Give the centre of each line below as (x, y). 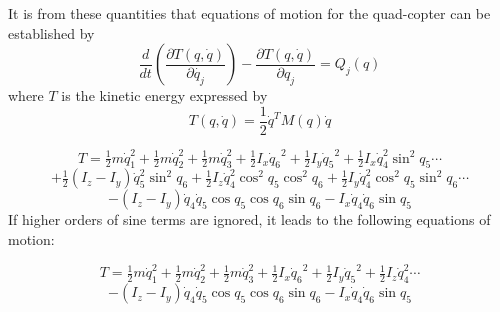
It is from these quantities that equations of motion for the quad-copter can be (249, 13)
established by (51, 32)
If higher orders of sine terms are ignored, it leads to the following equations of (249, 219)
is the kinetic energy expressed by (164, 95)
